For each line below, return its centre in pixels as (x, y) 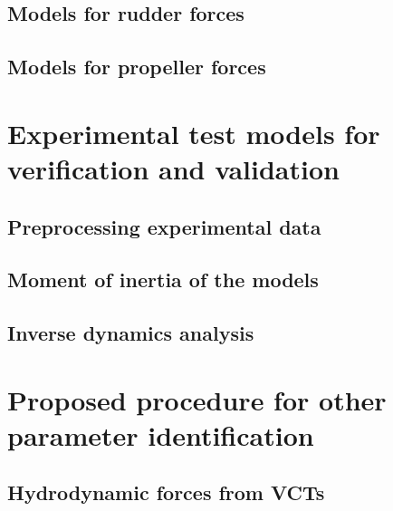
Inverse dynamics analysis (131, 333)
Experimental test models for (194, 133)
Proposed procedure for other (197, 399)
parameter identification (161, 434)
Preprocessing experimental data (164, 226)
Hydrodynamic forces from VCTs (166, 492)
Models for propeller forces (137, 67)
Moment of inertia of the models (163, 280)
